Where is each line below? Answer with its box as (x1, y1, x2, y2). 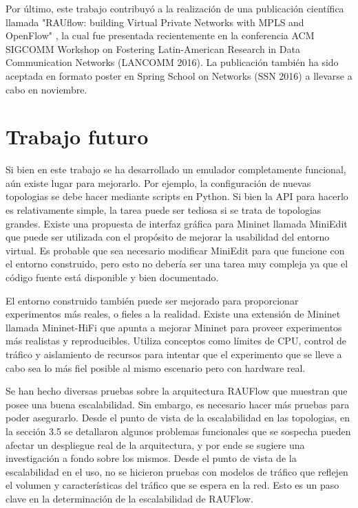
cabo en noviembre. (6, 82, 87, 96)
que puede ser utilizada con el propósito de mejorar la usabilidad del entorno (6, 230, 330, 244)
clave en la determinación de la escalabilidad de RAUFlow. (6, 491, 253, 505)
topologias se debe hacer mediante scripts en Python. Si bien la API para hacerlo (6, 189, 348, 203)
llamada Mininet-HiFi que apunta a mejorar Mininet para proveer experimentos (6, 320, 342, 334)
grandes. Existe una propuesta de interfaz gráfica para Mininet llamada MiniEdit (6, 216, 348, 230)
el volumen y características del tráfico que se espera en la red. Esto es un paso (6, 478, 339, 492)
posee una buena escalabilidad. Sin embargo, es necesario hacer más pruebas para (6, 397, 350, 411)
